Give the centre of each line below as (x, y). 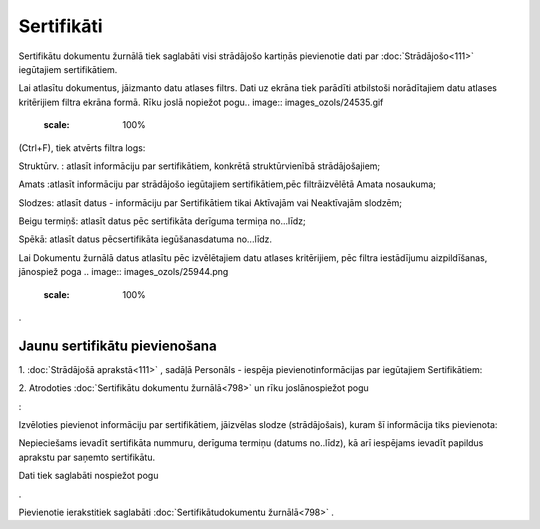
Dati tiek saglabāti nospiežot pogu (88, 476)
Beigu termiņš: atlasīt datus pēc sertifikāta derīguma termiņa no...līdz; (162, 221)
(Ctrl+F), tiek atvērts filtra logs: (82, 147)
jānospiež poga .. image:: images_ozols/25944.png (123, 272)
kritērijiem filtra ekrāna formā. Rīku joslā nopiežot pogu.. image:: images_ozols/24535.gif (201, 102)
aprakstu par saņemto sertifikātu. (86, 457)
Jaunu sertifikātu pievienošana (117, 345)
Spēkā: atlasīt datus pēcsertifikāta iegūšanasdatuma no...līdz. (145, 239)
